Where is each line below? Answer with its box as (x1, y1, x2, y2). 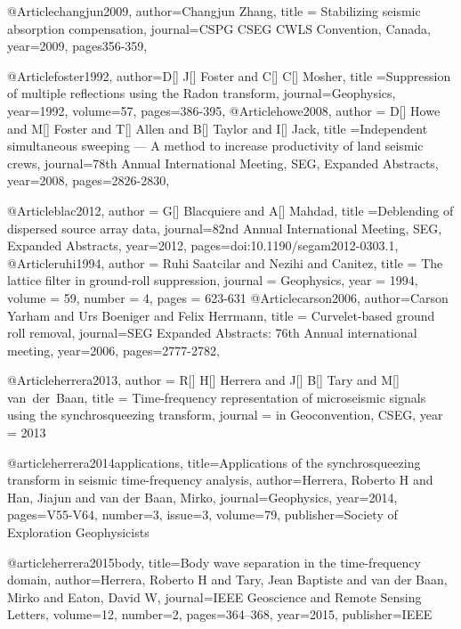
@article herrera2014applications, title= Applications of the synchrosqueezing (7, 453, 421, 471)
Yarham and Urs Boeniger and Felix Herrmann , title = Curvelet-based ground (7, 306, 435, 324)
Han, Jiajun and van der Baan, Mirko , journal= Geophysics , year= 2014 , (7, 487, 398, 506)
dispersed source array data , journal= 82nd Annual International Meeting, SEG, (7, 218, 442, 237)
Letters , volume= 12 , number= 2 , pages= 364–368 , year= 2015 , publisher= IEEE (7, 605, 433, 624)
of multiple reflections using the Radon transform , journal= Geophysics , (7, 84, 396, 102)
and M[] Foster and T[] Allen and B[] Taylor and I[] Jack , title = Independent (7, 118, 428, 137)
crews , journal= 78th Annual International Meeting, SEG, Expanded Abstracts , (7, 153, 439, 172)
